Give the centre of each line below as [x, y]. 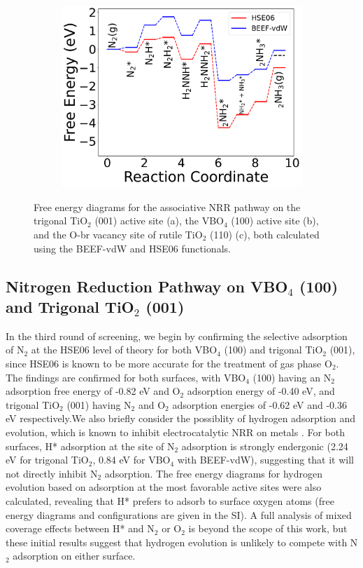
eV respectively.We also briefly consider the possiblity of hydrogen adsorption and [181, 418]
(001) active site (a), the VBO [159, 221]
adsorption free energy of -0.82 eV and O [93, 391]
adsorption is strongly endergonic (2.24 [265, 446]
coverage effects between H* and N [80, 528]
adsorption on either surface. [74, 556]
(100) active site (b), [275, 221]
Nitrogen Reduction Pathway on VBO [147, 286]
